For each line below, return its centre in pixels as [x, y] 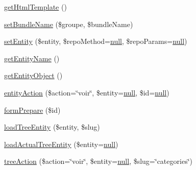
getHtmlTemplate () [35, 7]
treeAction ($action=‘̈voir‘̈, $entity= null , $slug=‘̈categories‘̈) [98, 161]
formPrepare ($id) [32, 110]
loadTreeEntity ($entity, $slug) [52, 127]
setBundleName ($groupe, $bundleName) [69, 24]
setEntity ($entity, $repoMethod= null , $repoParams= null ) [96, 41]
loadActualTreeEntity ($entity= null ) [61, 144]
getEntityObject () [33, 75]
